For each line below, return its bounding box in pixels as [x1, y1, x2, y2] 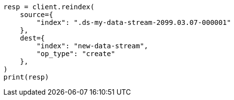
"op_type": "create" [36, 50, 115, 58]
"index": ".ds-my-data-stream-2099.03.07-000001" [36, 19, 231, 26]
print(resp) [3, 73, 49, 81]
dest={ [20, 34, 45, 42]
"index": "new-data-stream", [36, 42, 149, 50]
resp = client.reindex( [3, 3, 95, 11]
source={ [20, 11, 53, 19]
